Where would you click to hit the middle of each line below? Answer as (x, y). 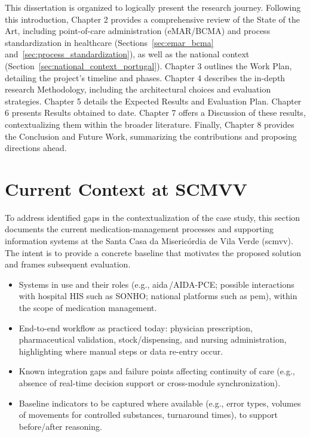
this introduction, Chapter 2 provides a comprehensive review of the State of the (152, 19)
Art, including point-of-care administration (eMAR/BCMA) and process (138, 31)
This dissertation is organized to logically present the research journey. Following (153, 7)
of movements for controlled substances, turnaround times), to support (148, 415)
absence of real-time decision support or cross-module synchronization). (150, 382)
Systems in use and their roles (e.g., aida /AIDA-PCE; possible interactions (156, 284)
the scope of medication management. (88, 307)
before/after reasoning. (60, 426)
